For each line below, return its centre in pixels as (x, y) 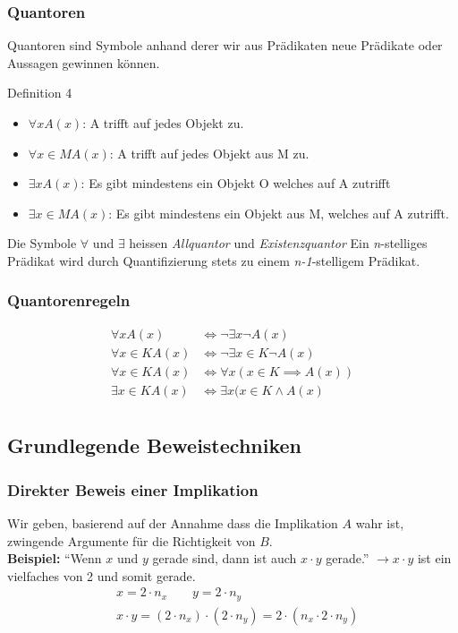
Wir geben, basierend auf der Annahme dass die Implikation (173, 522)
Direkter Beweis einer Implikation (133, 489)
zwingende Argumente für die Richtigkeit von (131, 540)
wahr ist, (380, 522)
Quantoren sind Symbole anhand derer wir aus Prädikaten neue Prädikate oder (225, 45)
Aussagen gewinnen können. (84, 62)
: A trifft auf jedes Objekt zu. (163, 123)
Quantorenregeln (69, 300)
